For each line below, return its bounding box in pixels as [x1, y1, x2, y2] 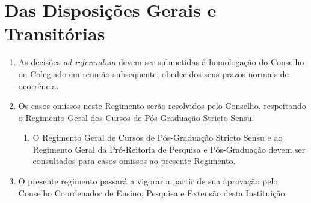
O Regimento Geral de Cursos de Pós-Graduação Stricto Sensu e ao [32, 131, 283, 144]
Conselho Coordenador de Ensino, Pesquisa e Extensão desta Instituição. [18, 186, 288, 199]
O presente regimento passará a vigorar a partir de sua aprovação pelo [18, 175, 278, 187]
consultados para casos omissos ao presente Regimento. [32, 154, 236, 167]
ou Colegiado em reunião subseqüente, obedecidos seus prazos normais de [18, 67, 289, 80]
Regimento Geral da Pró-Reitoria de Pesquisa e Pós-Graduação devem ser [32, 143, 306, 155]
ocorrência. [18, 79, 59, 92]
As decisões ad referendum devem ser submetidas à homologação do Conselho [18, 56, 304, 68]
